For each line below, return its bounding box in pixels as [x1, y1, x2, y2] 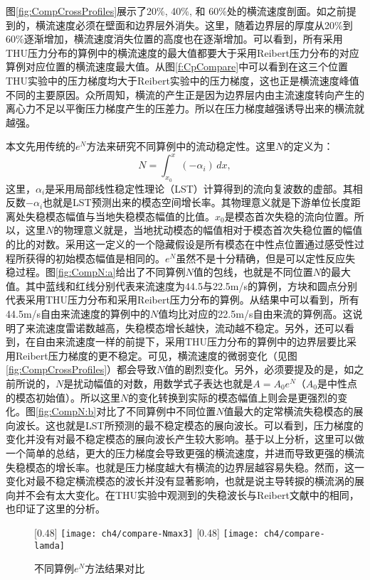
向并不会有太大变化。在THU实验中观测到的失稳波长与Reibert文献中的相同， [6, 487, 359, 502]
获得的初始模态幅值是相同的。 [25, 250, 165, 265]
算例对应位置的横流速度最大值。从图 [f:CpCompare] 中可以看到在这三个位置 [6, 59, 349, 74]
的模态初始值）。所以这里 [6, 390, 120, 404]
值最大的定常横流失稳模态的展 [223, 404, 364, 419]
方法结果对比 [85, 561, 145, 576]
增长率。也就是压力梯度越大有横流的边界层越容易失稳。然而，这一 [55, 459, 364, 474]
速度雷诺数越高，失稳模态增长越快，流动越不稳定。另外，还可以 [45, 320, 344, 335]
